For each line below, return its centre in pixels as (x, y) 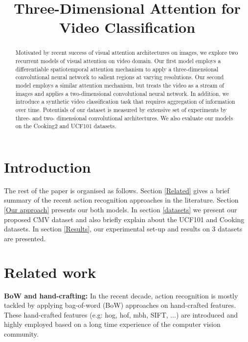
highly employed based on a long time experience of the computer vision (112, 324)
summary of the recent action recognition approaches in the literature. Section (121, 200)
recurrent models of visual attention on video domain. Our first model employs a (118, 61)
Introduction (47, 167)
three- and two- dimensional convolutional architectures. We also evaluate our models (124, 118)
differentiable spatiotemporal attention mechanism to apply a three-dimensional (117, 69)
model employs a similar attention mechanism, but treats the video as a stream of (120, 85)
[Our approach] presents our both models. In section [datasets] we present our (121, 210)
